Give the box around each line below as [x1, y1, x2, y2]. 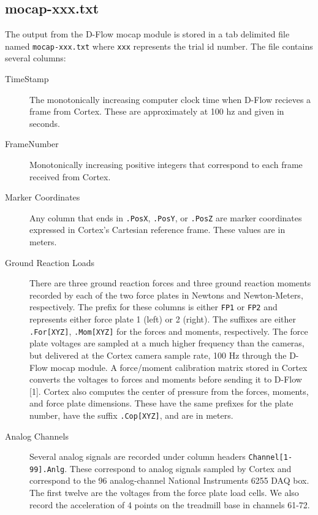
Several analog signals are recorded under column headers [29, 450, 246, 463]
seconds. [29, 116, 60, 129]
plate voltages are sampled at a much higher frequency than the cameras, [29, 337, 305, 349]
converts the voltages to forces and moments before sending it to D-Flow [29, 373, 302, 386]
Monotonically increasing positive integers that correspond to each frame [29, 158, 303, 171]
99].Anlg [29, 465, 65, 474]
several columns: [5, 51, 66, 64]
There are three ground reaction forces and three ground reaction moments [29, 277, 311, 289]
